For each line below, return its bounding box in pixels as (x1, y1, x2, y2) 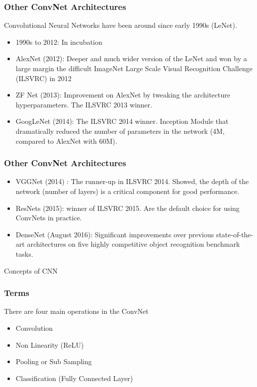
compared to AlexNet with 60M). (15, 135, 117, 146)
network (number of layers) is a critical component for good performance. (15, 186, 240, 196)
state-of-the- (216, 229, 254, 239)
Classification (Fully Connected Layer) (15, 373, 133, 383)
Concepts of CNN (4, 265, 58, 276)
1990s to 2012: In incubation (15, 36, 102, 47)
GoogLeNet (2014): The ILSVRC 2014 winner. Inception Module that (15, 116, 229, 126)
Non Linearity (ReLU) (15, 339, 84, 350)
